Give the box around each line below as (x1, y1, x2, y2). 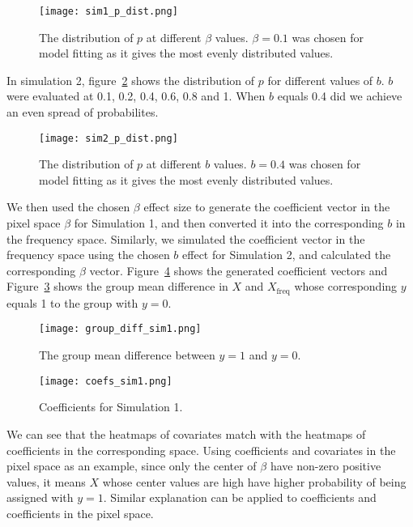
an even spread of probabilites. (6, 104, 159, 121)
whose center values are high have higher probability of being (102, 473, 407, 490)
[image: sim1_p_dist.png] (39, 6, 178, 17)
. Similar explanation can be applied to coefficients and (103, 489, 377, 506)
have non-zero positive (270, 457, 381, 474)
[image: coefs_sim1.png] (39, 375, 172, 387)
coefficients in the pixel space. (6, 504, 154, 521)
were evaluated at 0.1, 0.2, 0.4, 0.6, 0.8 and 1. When (6, 87, 266, 104)
